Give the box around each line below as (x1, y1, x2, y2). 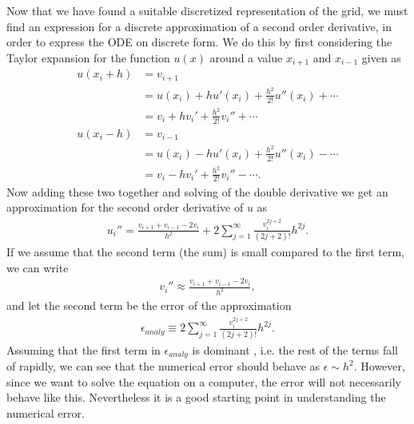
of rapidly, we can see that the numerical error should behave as (6, 358, 320, 374)
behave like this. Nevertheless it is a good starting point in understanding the (6, 389, 386, 406)
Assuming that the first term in (6, 341, 161, 358)
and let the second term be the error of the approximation (6, 296, 292, 313)
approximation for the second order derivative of (6, 199, 244, 216)
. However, (353, 358, 405, 374)
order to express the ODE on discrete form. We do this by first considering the (6, 34, 392, 50)
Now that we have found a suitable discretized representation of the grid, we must (6, 2, 408, 18)
